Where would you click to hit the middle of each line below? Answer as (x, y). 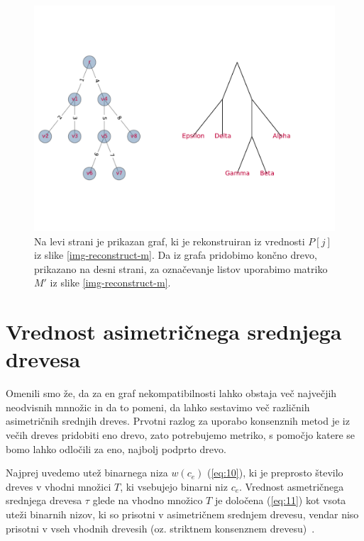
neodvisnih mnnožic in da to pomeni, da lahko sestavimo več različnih (158, 407)
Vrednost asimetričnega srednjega (174, 331)
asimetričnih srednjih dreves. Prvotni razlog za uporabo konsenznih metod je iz (178, 421)
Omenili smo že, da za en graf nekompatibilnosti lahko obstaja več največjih (171, 393)
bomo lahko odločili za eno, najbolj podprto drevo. (116, 448)
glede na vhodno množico (148, 500)
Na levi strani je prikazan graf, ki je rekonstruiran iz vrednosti (170, 241)
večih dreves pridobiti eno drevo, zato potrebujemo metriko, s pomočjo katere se (180, 435)
